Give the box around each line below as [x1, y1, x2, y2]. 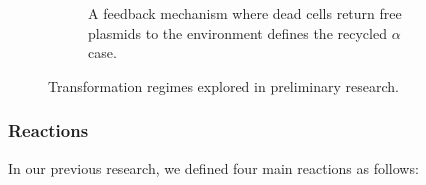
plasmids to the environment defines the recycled [88, 22, 387, 43]
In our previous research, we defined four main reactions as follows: [8, 157, 419, 178]
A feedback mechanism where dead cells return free [88, 3, 402, 23]
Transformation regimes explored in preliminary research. [48, 75, 399, 96]
